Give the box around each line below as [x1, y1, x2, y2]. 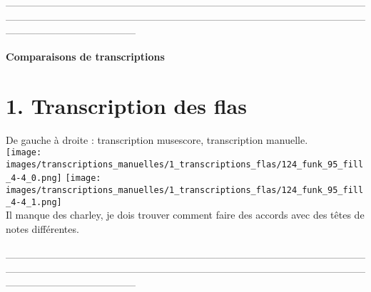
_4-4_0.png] [6, 173, 62, 184]
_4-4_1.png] [6, 197, 62, 207]
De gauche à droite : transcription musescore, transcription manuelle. [6, 132, 308, 147]
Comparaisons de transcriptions [6, 48, 165, 63]
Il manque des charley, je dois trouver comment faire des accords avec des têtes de [6, 207, 365, 222]
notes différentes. [6, 221, 79, 236]
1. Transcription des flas [6, 90, 247, 120]
